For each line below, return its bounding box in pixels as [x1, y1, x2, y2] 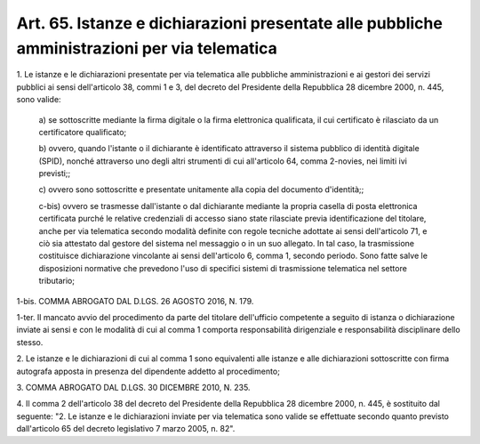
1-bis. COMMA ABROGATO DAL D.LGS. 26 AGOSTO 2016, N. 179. [16, 295, 254, 306]
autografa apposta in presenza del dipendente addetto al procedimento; [16, 366, 280, 376]
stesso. [16, 336, 44, 347]
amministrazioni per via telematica [16, 38, 277, 58]
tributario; [38, 276, 76, 287]
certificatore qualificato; [38, 126, 127, 137]
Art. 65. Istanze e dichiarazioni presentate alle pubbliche [16, 13, 444, 33]
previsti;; [38, 168, 71, 179]
